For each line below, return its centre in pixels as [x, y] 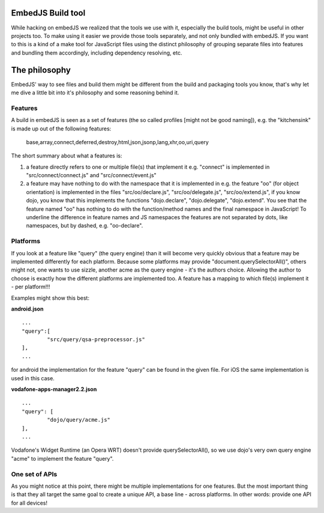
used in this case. [33, 378]
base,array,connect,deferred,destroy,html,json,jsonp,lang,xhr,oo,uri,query [118, 142]
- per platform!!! [31, 287]
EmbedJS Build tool [48, 13]
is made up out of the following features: [61, 129]
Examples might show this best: [50, 298]
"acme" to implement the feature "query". [62, 458]
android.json [27, 309]
